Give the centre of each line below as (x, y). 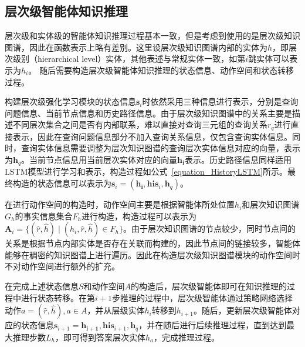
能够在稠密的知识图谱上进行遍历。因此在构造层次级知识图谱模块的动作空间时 (152, 254)
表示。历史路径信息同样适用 (238, 159)
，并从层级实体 (116, 310)
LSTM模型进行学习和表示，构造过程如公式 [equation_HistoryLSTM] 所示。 (146, 171)
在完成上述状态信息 (42, 286)
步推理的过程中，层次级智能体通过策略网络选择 (202, 297)
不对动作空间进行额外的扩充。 (62, 266)
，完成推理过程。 (187, 337)
